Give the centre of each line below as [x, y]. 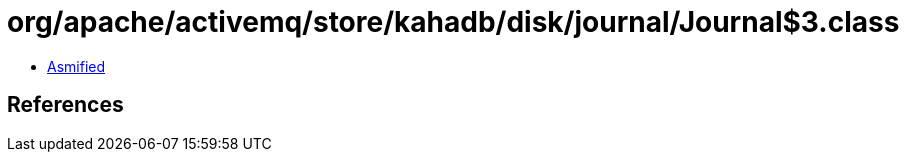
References [65, 105]
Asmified [76, 66]
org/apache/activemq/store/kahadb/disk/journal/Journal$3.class [453, 22]
